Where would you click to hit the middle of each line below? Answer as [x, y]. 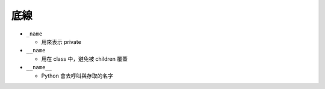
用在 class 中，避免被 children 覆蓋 [84, 59]
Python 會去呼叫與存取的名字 [77, 76]
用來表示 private [61, 41]
